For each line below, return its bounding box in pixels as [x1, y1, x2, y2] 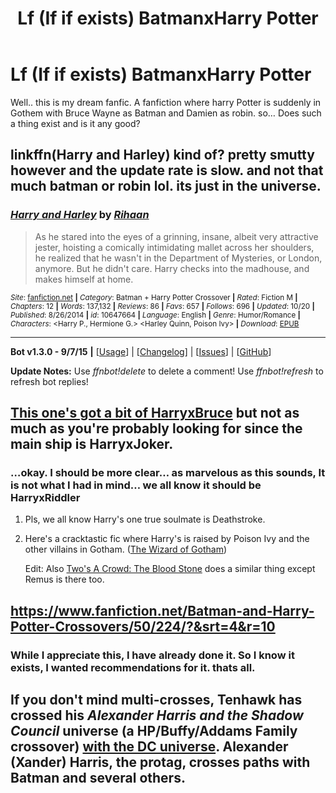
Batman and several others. [10, 770, 186, 787]
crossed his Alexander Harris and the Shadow [10, 707, 304, 724]
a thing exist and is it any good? [10, 117, 141, 129]
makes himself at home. [34, 273, 134, 285]
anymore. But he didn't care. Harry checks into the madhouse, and [34, 262, 310, 274]
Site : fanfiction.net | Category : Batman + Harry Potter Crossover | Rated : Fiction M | [10, 292, 298, 302]
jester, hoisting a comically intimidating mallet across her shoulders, [34, 241, 315, 253]
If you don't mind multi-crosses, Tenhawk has [10, 692, 303, 709]
